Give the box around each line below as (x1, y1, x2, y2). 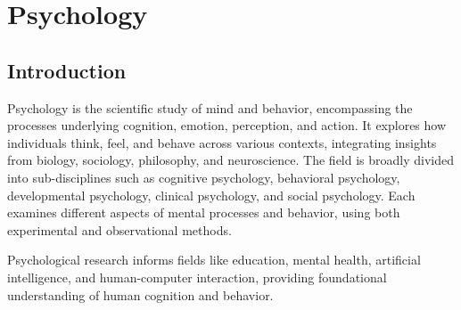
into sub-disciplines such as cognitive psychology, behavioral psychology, (7, 167, 400, 186)
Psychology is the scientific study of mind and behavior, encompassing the (7, 98, 413, 117)
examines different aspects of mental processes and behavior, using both (7, 203, 400, 222)
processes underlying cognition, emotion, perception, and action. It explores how (7, 116, 447, 135)
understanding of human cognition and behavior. (7, 285, 274, 304)
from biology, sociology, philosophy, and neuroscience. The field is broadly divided (7, 151, 455, 169)
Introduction (7, 56, 127, 84)
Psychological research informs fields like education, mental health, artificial (7, 250, 421, 269)
